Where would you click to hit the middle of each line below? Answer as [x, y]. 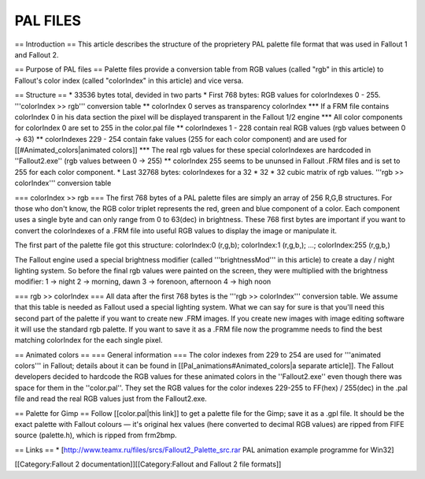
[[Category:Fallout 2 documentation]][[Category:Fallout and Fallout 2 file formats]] [148, 464]
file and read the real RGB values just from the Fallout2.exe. [111, 399]
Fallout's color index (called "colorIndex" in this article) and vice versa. [129, 80]
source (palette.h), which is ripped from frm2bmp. [96, 435]
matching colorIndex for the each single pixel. [89, 340]
